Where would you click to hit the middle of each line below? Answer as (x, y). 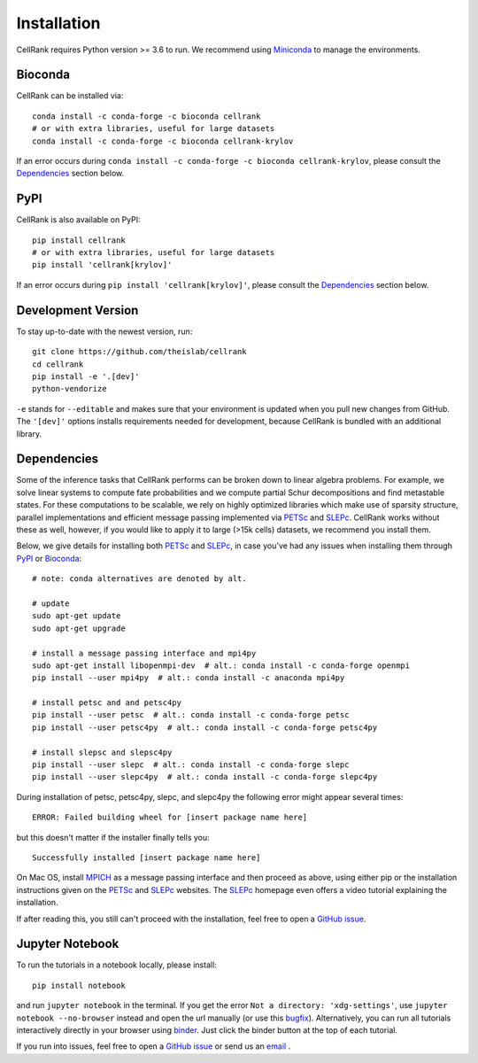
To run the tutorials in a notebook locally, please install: (116, 965)
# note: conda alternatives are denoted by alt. (139, 579)
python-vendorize (69, 389)
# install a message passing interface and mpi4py (144, 653)
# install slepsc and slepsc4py (102, 752)
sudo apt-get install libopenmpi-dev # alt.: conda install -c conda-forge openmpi (221, 665)
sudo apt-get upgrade (79, 628)
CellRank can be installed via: (70, 96)
